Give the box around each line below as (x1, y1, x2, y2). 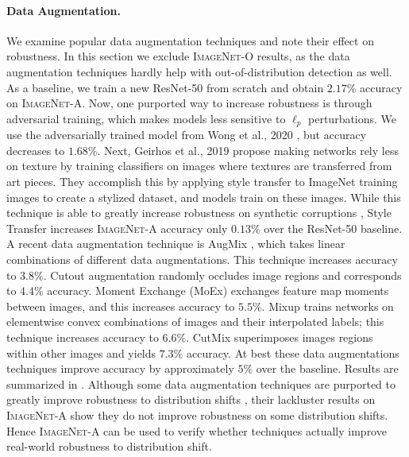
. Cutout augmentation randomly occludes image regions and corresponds (43, 266, 402, 283)
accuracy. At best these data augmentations (186, 344, 399, 361)
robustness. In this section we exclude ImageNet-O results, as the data (6, 48, 350, 64)
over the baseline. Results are (256, 360, 399, 377)
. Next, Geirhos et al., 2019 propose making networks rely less (97, 141, 399, 158)
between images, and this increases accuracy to (6, 297, 235, 314)
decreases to (6, 141, 65, 158)
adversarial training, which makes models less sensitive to (6, 110, 286, 126)
